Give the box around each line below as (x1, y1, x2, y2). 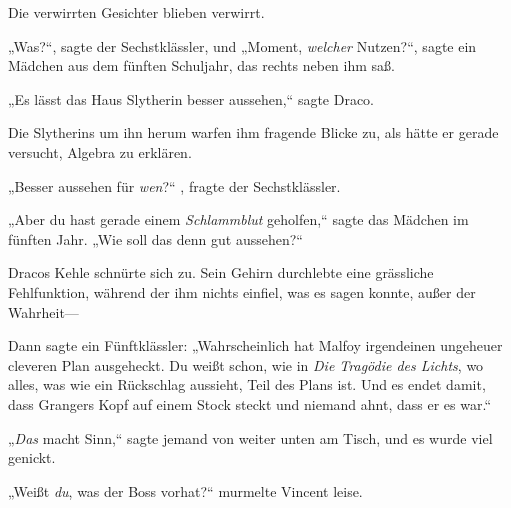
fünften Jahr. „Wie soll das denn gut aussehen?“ (8, 228, 303, 249)
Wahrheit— (8, 301, 79, 322)
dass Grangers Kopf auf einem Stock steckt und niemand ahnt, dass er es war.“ (8, 393, 491, 414)
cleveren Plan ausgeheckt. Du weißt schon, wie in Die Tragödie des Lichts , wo (8, 354, 484, 375)
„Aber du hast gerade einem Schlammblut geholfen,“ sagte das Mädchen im (8, 209, 469, 230)
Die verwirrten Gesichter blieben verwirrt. (8, 2, 265, 22)
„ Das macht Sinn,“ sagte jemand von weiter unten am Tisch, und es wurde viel (8, 427, 493, 448)
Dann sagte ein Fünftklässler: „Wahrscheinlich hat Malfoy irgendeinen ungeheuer (8, 335, 503, 356)
